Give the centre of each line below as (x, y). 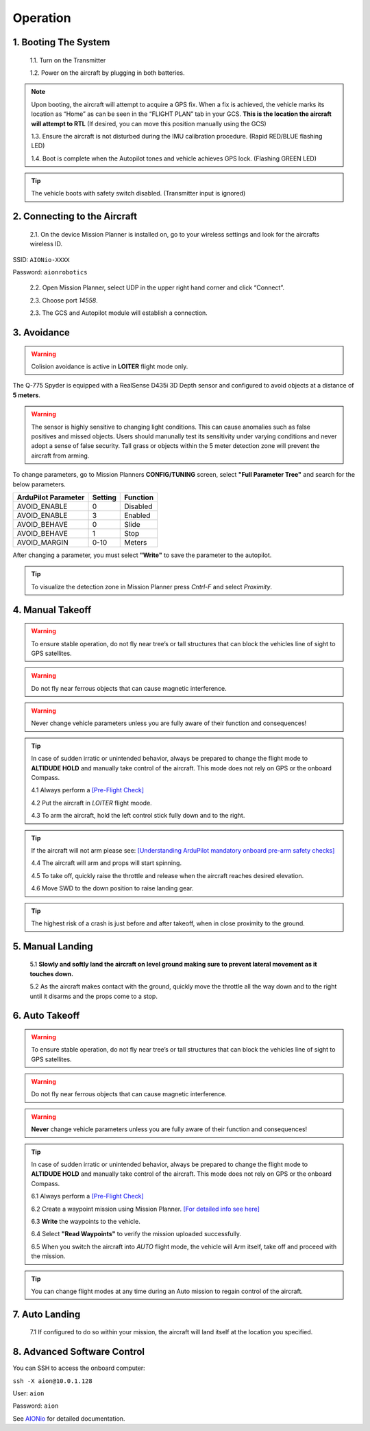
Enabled (137, 515)
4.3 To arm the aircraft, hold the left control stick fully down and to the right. (138, 816)
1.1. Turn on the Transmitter (68, 60)
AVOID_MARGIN (42, 542)
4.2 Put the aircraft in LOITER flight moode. (91, 803)
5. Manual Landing (53, 946)
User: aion (28, 1393)
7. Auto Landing (47, 1314)
